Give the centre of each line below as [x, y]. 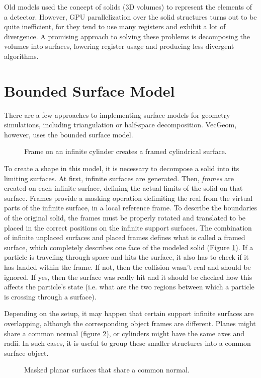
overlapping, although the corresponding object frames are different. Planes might [130, 323]
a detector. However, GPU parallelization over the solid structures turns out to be [130, 16]
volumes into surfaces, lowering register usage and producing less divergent [119, 46]
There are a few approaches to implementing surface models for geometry [117, 115]
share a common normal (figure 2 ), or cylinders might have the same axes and [124, 333]
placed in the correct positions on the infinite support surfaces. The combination [128, 227]
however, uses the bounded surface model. [69, 134]
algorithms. [21, 56]
